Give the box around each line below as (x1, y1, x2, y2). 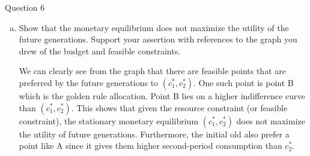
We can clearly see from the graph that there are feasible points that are (19, 65, 286, 77)
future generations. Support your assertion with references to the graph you (19, 33, 297, 45)
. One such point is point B (193, 76, 294, 88)
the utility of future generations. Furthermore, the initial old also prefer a (19, 127, 290, 140)
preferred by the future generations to (19, 76, 159, 88)
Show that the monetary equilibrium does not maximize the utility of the (19, 21, 289, 33)
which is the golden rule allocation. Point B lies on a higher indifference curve (19, 89, 305, 102)
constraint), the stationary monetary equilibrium (19, 114, 199, 127)
